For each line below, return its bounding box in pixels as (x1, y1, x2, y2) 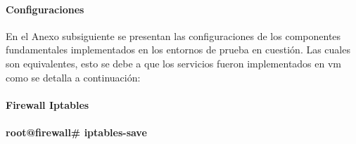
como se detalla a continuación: (6, 70, 141, 84)
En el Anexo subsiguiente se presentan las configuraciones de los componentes (6, 28, 341, 43)
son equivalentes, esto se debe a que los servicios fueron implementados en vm (6, 55, 342, 70)
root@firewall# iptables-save (6, 124, 147, 139)
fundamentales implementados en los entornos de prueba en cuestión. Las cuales (6, 42, 350, 57)
